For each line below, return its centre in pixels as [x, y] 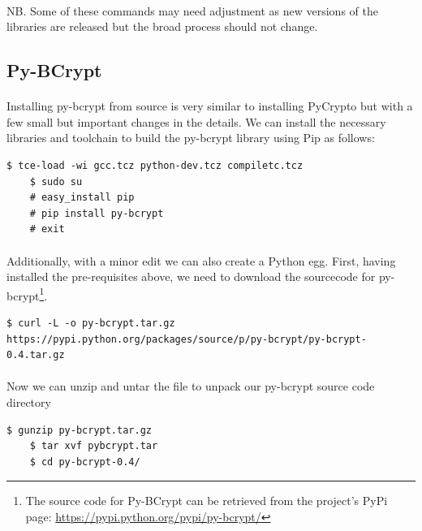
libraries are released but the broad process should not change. [162, 26]
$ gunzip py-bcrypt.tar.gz [79, 430]
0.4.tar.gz [36, 355]
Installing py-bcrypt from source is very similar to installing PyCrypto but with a [210, 106]
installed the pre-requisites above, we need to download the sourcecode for [191, 276]
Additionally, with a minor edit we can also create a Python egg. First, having [201, 260]
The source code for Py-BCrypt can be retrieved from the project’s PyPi [207, 501]
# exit [47, 229]
